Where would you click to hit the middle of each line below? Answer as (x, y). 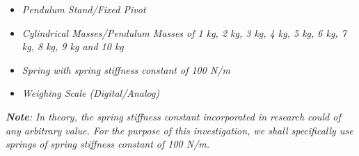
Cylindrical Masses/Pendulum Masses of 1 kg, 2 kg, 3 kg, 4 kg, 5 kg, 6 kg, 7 (184, 32)
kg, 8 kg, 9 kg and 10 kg (73, 46)
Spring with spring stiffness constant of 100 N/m (126, 69)
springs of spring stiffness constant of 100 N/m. (108, 144)
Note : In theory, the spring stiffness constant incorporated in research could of (173, 116)
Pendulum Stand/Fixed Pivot (84, 9)
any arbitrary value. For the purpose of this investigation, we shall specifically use (179, 130)
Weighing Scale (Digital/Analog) (91, 93)
